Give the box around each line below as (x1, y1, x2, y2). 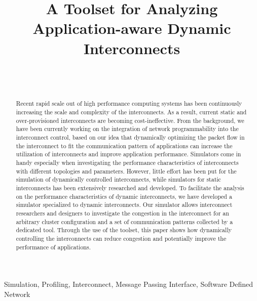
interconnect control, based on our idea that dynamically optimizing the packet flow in (16, 133, 245, 142)
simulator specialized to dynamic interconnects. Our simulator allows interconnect (16, 200, 233, 209)
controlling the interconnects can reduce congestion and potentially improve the (16, 234, 227, 242)
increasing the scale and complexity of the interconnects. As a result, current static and (16, 108, 247, 116)
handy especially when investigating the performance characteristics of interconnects (16, 158, 239, 167)
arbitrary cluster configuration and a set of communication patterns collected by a (16, 217, 233, 226)
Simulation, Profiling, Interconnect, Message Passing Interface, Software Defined (4, 279, 253, 289)
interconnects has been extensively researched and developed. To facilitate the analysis (16, 184, 244, 192)
